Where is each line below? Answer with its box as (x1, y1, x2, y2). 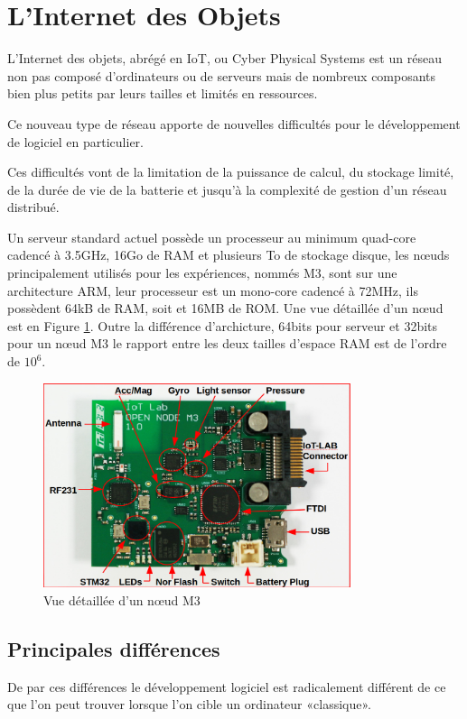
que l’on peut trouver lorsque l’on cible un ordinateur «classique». (7, 695, 371, 714)
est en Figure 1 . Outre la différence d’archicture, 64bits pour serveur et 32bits (7, 316, 438, 335)
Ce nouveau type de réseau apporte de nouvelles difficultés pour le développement (7, 114, 461, 133)
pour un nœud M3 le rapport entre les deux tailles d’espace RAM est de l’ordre (7, 334, 447, 353)
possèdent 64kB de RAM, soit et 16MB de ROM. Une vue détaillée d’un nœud (7, 299, 444, 318)
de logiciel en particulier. (7, 132, 144, 151)
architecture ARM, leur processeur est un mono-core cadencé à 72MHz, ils (7, 281, 418, 300)
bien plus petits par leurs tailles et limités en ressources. (7, 84, 318, 103)
